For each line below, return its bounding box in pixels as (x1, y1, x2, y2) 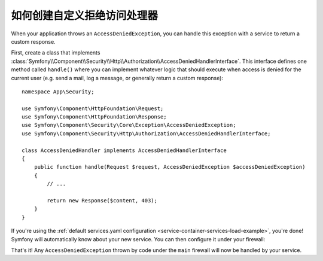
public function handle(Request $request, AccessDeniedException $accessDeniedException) (33, 163, 306, 171)
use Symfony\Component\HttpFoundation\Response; (22, 114, 167, 120)
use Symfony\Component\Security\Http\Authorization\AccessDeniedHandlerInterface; (22, 130, 271, 137)
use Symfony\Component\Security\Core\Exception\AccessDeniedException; (22, 122, 236, 129)
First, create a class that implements (11, 49, 100, 56)
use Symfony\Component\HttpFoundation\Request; (22, 105, 164, 112)
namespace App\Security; (22, 88, 95, 95)
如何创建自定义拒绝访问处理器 (11, 9, 159, 22)
